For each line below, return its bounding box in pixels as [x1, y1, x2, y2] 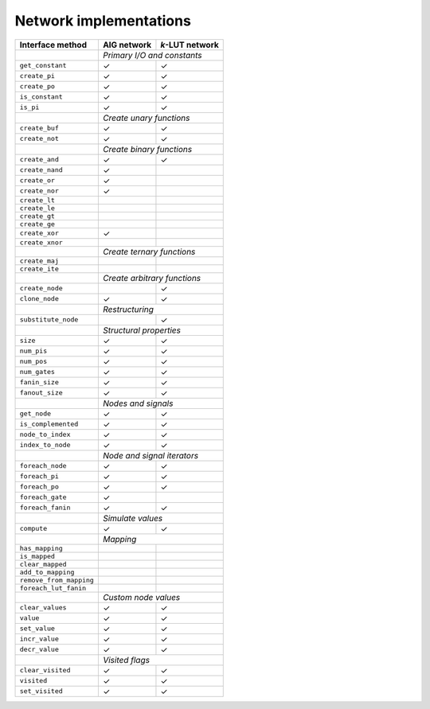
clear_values [19, 603, 67, 612]
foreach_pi [19, 472, 60, 481]
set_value [19, 625, 56, 633]
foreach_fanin [19, 504, 71, 512]
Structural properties [102, 325, 181, 336]
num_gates [19, 368, 56, 376]
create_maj [19, 256, 60, 265]
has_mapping [19, 543, 63, 552]
